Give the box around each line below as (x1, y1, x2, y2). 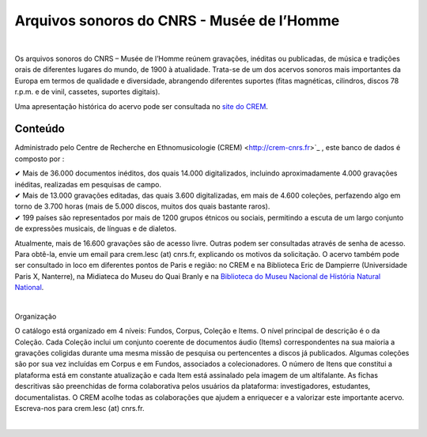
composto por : (14, 154, 65, 164)
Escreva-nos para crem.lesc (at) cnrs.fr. (14, 404, 145, 413)
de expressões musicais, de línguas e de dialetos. (14, 224, 177, 233)
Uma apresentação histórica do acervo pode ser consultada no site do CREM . (14, 101, 269, 111)
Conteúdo (14, 122, 65, 136)
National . (14, 283, 44, 292)
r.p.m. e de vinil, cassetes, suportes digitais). (14, 87, 161, 96)
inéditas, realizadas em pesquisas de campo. (14, 179, 162, 189)
